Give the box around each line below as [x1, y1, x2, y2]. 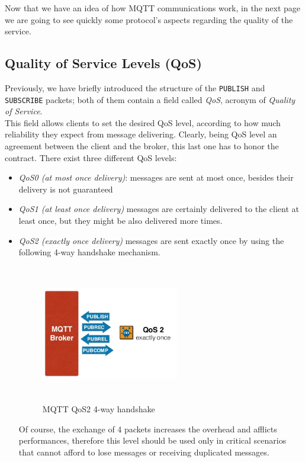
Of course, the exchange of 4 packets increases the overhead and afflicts [18, 422, 277, 435]
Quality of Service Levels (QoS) [5, 54, 202, 72]
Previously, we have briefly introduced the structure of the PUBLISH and [5, 81, 265, 94]
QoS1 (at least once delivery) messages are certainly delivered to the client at [18, 203, 299, 215]
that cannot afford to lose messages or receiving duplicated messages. [18, 445, 269, 458]
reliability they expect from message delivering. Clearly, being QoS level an [5, 128, 277, 140]
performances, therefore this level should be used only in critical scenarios [18, 434, 287, 447]
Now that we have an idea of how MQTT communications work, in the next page [5, 2, 301, 14]
